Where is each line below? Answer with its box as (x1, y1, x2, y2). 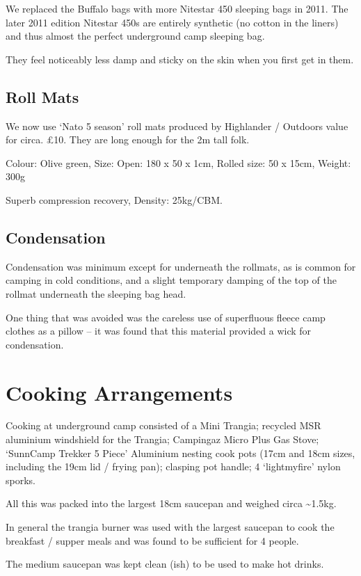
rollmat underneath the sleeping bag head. (6, 286, 186, 301)
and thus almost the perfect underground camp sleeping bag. (6, 29, 265, 43)
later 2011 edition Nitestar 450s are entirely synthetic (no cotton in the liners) (6, 15, 339, 29)
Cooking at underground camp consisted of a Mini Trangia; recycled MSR (6, 418, 321, 433)
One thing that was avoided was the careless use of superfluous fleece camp (6, 310, 326, 324)
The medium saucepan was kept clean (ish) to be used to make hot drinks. (6, 557, 324, 571)
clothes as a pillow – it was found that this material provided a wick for (6, 323, 312, 338)
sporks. (6, 472, 35, 487)
